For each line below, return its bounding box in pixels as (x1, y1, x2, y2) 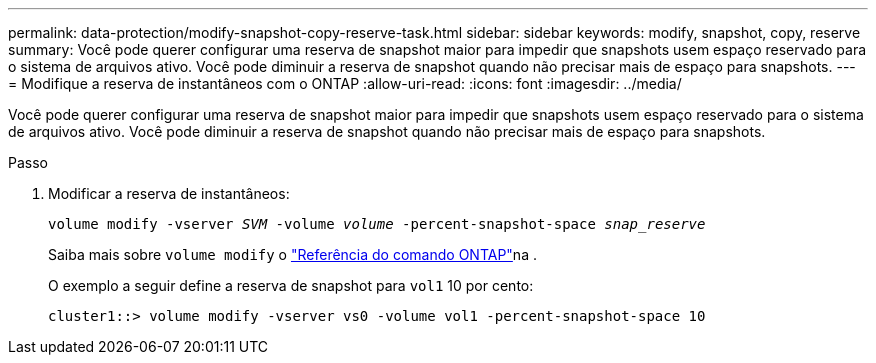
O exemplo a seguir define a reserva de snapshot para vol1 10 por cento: (48, 277, 534, 294)
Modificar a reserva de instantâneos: (48, 185, 290, 202)
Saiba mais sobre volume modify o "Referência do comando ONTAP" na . (48, 246, 537, 263)
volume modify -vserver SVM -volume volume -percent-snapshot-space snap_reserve (48, 216, 706, 232)
